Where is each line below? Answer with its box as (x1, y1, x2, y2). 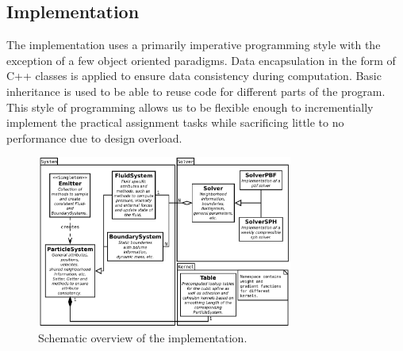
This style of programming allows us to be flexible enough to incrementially (6, 98, 374, 115)
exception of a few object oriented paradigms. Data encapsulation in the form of (6, 52, 396, 68)
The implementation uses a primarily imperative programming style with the (6, 36, 381, 53)
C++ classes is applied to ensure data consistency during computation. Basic (6, 67, 382, 84)
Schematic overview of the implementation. (38, 329, 248, 345)
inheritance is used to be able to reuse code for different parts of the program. (6, 82, 386, 99)
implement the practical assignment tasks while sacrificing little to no (6, 114, 344, 131)
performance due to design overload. (6, 129, 182, 146)
